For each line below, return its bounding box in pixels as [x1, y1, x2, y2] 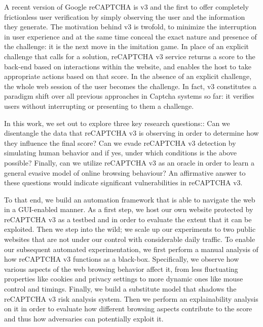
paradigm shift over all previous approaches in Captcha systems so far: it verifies [4, 91, 254, 101]
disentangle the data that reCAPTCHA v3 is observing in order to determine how [4, 128, 259, 138]
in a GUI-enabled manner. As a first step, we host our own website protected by [4, 204, 253, 215]
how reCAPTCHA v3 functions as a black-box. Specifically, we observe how [4, 254, 239, 264]
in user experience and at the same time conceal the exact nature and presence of [4, 31, 257, 42]
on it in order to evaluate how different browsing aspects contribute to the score [4, 303, 252, 314]
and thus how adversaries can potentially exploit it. [4, 313, 164, 323]
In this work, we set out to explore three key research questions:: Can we [4, 117, 230, 128]
